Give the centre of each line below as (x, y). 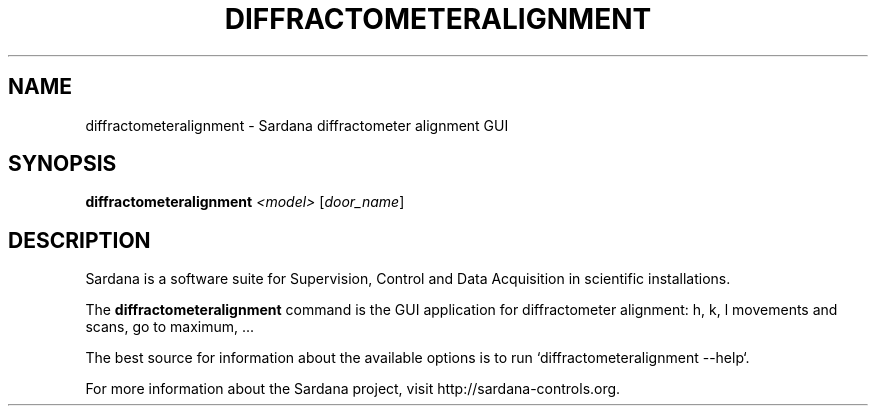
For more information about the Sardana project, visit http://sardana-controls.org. (353, 389)
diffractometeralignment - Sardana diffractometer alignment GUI (297, 125)
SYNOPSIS (62, 164)
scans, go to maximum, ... (170, 327)
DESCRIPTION (79, 240)
